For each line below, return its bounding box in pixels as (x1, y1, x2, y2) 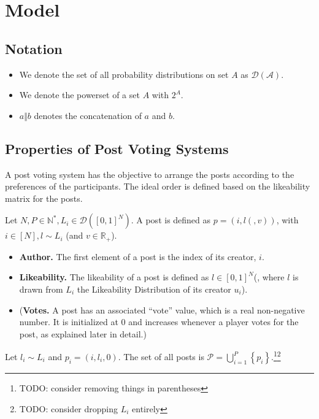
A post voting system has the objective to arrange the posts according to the (5, 167, 294, 180)
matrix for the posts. (5, 191, 83, 204)
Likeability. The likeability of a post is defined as (19, 271, 209, 283)
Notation (5, 39, 63, 58)
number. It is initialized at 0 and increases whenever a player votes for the (19, 315, 299, 328)
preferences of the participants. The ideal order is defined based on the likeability (5, 180, 310, 193)
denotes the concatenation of (34, 109, 142, 121)
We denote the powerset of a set (19, 88, 140, 101)
